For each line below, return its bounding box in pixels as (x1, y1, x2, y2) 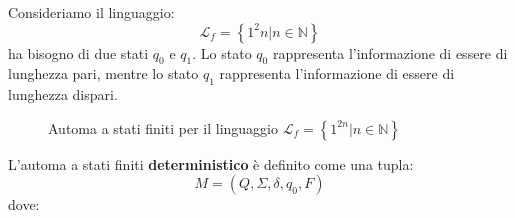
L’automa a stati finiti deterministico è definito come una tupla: (8, 153, 414, 174)
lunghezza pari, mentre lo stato (8, 63, 199, 84)
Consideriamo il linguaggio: (8, 2, 175, 22)
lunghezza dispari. (8, 84, 118, 105)
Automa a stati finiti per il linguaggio (48, 117, 278, 138)
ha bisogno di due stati (8, 42, 149, 63)
